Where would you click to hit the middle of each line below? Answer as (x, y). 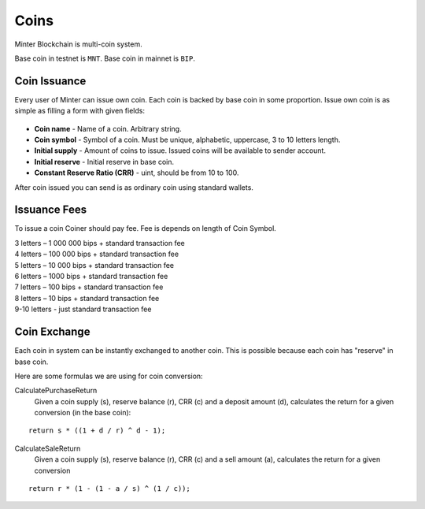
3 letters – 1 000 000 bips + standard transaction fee (100, 243)
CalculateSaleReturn (48, 448)
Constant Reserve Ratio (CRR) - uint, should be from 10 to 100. (137, 173)
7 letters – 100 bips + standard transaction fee (89, 287)
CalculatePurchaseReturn (56, 391)
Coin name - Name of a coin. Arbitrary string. (108, 128)
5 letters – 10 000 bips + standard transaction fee (94, 265)
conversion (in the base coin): (83, 413)
